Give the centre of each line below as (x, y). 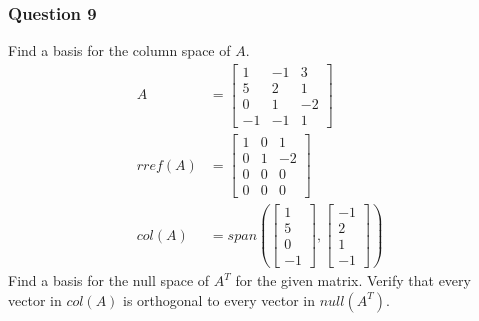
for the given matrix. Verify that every (353, 280)
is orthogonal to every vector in (219, 299)
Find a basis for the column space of (119, 50)
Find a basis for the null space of (109, 280)
